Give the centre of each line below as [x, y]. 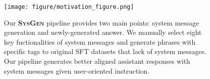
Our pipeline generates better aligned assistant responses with [97, 61]
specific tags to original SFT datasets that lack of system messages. [105, 51]
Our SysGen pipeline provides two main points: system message [102, 22]
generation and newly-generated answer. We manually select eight [103, 32]
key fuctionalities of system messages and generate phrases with [100, 41]
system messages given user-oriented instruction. [77, 70]
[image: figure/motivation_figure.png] [69, 7]
